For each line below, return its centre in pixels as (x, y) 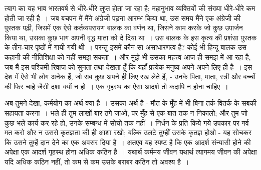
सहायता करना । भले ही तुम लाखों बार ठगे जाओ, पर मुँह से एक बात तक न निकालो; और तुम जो (126, 112)
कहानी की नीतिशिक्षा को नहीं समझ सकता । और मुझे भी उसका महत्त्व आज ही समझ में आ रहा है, (128, 57)
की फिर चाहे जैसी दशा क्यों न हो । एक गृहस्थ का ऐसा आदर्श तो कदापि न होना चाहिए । (116, 86)
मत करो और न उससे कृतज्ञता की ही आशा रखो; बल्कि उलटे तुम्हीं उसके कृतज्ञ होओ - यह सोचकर (128, 132)
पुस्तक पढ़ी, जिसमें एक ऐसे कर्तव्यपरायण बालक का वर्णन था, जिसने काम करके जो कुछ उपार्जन (124, 28)
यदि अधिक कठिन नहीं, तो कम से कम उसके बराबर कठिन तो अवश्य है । (97, 161)
